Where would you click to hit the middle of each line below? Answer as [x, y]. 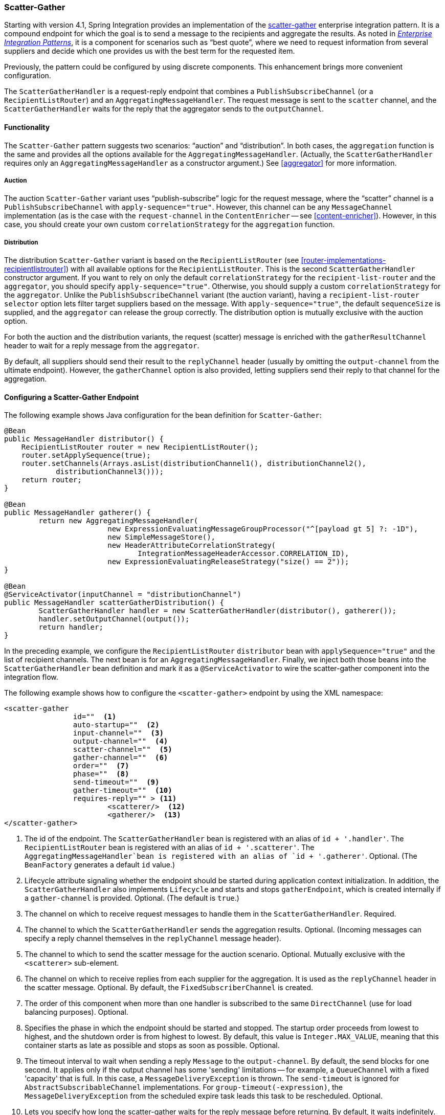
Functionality [27, 127]
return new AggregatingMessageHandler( [118, 521]
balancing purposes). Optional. [76, 1012]
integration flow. [31, 677]
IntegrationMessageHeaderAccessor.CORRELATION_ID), [243, 554]
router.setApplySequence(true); [86, 455]
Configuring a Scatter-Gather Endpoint [72, 397]
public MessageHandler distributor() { [84, 439]
